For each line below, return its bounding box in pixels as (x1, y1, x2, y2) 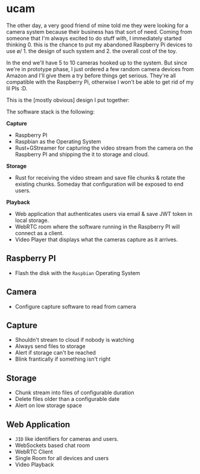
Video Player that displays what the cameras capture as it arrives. (14, 236, 178, 243)
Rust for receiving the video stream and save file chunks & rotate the (14, 174, 186, 181)
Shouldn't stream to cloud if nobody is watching (14, 337, 134, 344)
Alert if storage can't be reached (14, 349, 96, 356)
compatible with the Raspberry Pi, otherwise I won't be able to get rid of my (6, 78, 194, 86)
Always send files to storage (14, 343, 86, 350)
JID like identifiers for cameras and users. (14, 435, 119, 442)
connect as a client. (14, 229, 64, 236)
